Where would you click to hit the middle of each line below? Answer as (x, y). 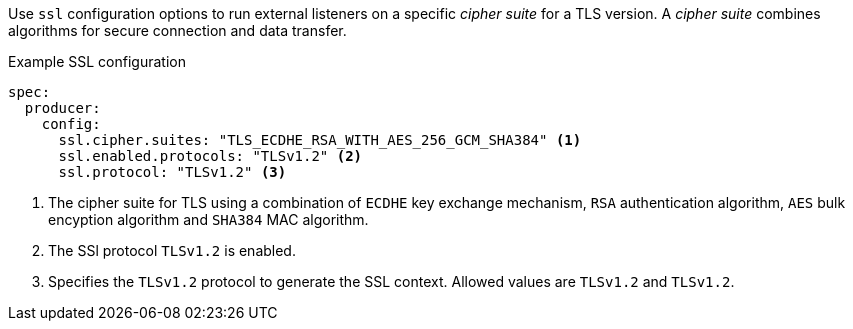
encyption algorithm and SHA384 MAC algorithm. (208, 219)
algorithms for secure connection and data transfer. (177, 30)
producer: (62, 108)
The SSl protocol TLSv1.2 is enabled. (172, 250)
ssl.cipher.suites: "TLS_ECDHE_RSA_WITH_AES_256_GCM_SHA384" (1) (320, 140)
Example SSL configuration (97, 61)
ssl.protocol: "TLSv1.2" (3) (172, 172)
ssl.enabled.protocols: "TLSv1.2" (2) (210, 156)
